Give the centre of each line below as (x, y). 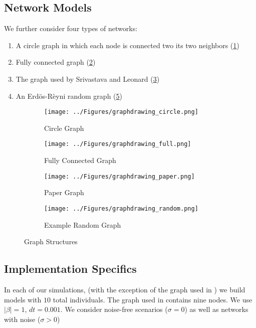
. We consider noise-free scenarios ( (114, 309)
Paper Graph (64, 192)
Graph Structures (51, 241)
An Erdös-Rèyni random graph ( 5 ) (69, 96)
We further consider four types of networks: (71, 28)
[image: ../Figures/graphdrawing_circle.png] (121, 112)
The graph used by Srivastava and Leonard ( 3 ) (88, 78)
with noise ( (22, 319)
